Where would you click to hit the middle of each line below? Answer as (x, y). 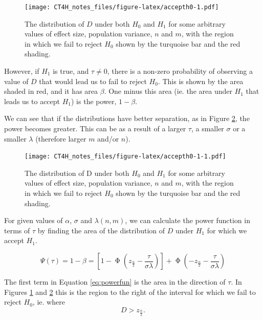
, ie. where (49, 302)
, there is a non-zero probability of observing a (180, 71)
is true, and (71, 71)
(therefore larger (61, 138)
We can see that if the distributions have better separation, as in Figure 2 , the (127, 118)
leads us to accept (32, 101)
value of (16, 81)
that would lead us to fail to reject (93, 81)
